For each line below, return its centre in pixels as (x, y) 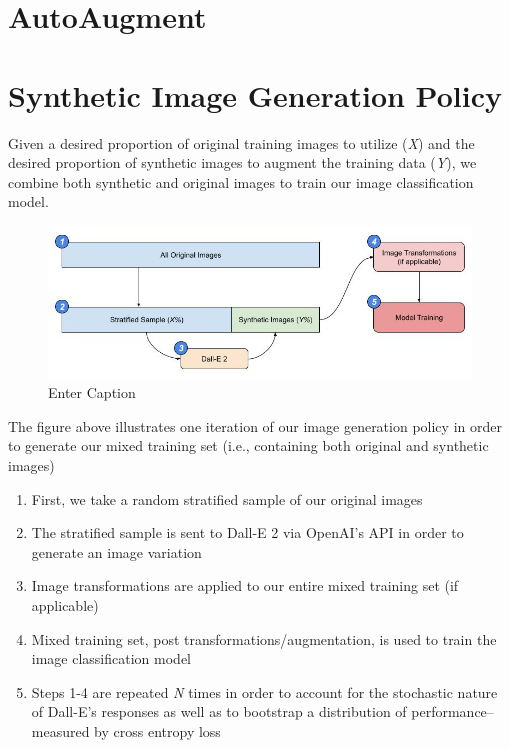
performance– (452, 711)
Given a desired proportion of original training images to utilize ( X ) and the (241, 142)
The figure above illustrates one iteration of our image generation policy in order (255, 425)
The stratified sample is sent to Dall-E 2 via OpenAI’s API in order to (247, 532)
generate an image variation (116, 551)
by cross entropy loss (157, 730)
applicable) (65, 605)
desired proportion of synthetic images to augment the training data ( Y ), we (242, 162)
